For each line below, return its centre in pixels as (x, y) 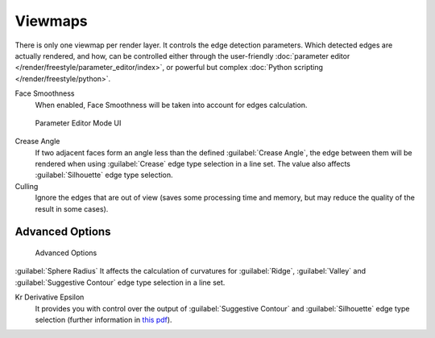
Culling (27, 186)
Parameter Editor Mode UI (78, 123)
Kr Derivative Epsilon (50, 297)
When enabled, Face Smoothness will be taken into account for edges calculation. (171, 105)
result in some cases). (72, 208)
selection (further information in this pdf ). (104, 319)
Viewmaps (51, 21)
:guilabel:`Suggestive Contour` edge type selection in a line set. (120, 282)
